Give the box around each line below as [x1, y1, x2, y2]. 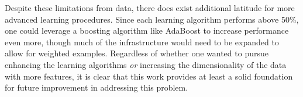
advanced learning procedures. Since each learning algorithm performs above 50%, [5, 13, 299, 25]
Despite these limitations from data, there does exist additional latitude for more [5, 2, 295, 13]
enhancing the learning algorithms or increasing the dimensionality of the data [5, 58, 287, 70]
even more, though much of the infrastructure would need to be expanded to [5, 35, 279, 48]
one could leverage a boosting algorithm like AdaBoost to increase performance [5, 24, 289, 37]
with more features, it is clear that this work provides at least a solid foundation [5, 70, 293, 82]
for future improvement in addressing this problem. [5, 81, 188, 94]
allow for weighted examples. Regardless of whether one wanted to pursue [5, 47, 268, 59]
